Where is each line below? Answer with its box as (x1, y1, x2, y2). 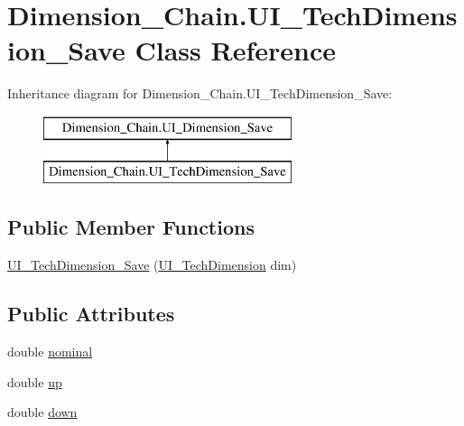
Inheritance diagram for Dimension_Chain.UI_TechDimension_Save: (7, 84, 393, 103)
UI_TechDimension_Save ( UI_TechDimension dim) (7, 255, 297, 274)
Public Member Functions (7, 213, 255, 241)
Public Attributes (7, 300, 175, 328)
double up (7, 372, 62, 391)
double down (7, 403, 78, 421)
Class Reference (135, 32, 336, 69)
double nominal (7, 342, 93, 361)
